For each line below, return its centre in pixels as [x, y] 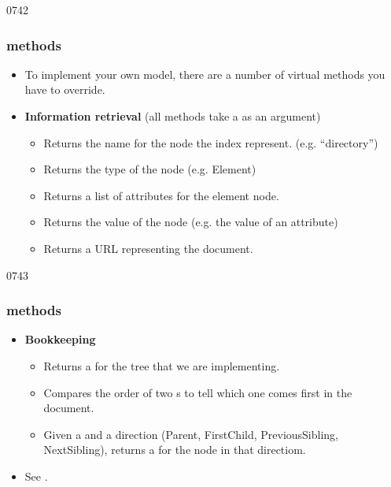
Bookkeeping [60, 339]
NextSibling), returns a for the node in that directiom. [175, 450]
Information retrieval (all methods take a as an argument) [173, 116]
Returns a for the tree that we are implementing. [162, 365]
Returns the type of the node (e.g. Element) [150, 169]
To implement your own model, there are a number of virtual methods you [205, 74]
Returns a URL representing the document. [148, 248]
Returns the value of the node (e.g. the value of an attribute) [191, 222]
